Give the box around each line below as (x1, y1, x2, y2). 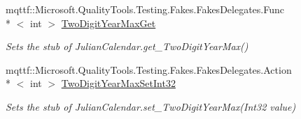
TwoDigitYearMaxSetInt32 (61, 76, 176, 90)
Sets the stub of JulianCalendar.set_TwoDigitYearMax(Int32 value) (6, 99, 296, 113)
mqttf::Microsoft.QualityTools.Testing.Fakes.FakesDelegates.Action (6, 62, 292, 77)
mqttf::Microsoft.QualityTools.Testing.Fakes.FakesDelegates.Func (6, 2, 284, 16)
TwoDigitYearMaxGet (61, 15, 156, 30)
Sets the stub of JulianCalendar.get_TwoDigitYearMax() (6, 39, 248, 54)
